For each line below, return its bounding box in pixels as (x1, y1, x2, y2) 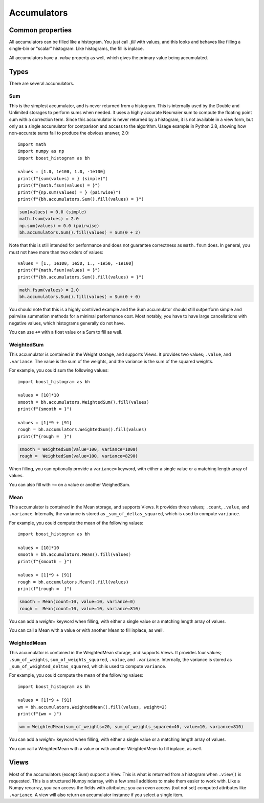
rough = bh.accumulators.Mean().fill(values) (18, 579, 129, 585)
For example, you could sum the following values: (9, 367, 109, 373)
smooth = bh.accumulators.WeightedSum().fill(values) (18, 399, 149, 405)
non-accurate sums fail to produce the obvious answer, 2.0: (9, 130, 130, 136)
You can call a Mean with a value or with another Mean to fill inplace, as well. (9, 627, 164, 633)
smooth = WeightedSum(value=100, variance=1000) (19, 446, 138, 452)
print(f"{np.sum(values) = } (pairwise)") (18, 189, 121, 195)
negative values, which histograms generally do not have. (9, 320, 125, 326)
